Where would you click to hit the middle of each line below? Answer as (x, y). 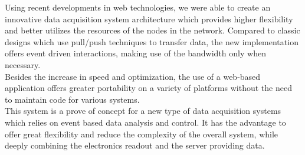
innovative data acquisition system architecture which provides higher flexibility (149, 18)
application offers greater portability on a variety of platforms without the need (148, 88)
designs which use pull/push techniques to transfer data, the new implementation (152, 41)
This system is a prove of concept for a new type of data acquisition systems (143, 111)
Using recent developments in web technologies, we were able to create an (138, 7)
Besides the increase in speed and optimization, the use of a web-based (133, 76)
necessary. (23, 64)
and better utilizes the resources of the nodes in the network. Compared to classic (152, 30)
